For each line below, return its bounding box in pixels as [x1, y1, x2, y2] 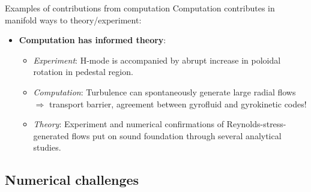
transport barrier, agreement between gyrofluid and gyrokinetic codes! [49, 97, 307, 110]
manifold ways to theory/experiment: [5, 13, 142, 26]
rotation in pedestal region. [33, 65, 133, 78]
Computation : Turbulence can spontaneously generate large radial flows [33, 85, 296, 98]
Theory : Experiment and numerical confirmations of [33, 118, 224, 130]
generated [33, 129, 69, 142]
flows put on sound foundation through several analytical [71, 129, 282, 142]
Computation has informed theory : [19, 34, 166, 46]
